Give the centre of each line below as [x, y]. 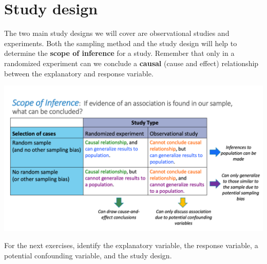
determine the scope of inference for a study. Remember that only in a [119, 53]
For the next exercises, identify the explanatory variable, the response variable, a [131, 245]
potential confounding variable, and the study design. [88, 255]
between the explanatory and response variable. [79, 73]
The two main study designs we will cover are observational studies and [117, 33]
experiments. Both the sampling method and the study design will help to [121, 43]
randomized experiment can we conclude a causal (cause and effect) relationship [131, 63]
